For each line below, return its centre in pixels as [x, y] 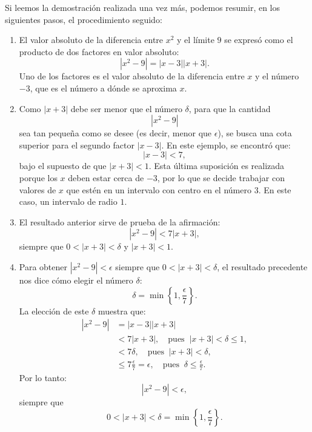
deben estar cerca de [106, 177]
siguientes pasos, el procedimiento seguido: [84, 19]
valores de [38, 189]
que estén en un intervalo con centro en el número [159, 189]
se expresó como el [259, 40]
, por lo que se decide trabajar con [221, 177]
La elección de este [54, 311]
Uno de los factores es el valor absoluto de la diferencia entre [132, 76]
